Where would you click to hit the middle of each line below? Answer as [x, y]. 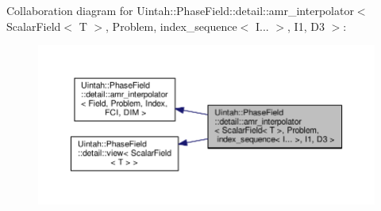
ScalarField [34, 26]
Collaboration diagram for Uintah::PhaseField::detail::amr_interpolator [180, 10]
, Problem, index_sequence [171, 26]
